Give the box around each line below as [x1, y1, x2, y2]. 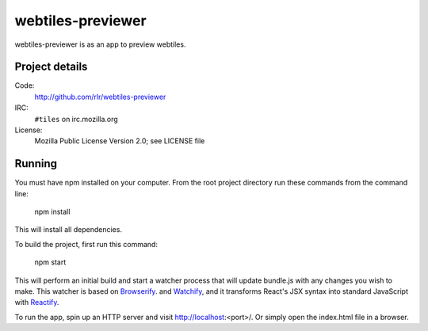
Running [14, 157, 58, 170]
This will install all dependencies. [14, 225, 123, 234]
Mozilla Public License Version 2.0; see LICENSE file [34, 136, 205, 146]
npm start [34, 257, 67, 267]
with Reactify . [14, 298, 59, 307]
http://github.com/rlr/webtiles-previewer [34, 92, 166, 101]
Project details [14, 60, 88, 74]
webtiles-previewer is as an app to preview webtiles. [14, 40, 186, 49]
